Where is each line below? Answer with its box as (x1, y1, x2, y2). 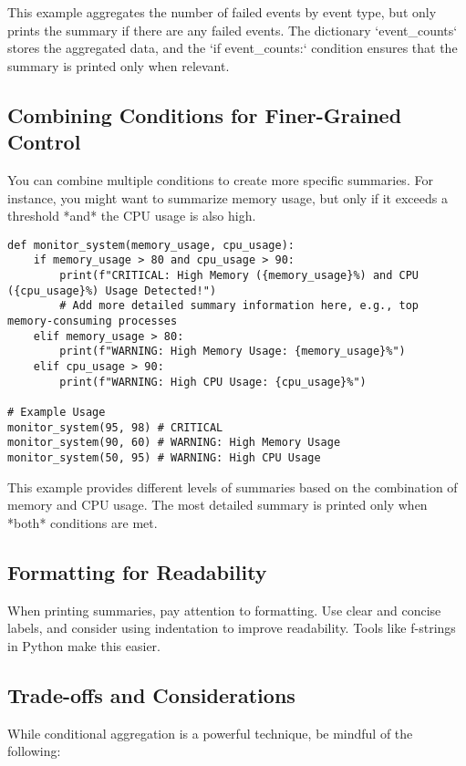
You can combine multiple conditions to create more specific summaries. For (7, 170, 433, 189)
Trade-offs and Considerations (7, 680, 295, 709)
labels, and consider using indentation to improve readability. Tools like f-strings (7, 618, 456, 637)
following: (7, 741, 61, 761)
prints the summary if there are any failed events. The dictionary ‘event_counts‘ (7, 20, 458, 39)
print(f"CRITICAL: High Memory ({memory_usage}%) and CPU (59, 269, 419, 283)
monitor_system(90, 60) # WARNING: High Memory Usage (7, 436, 341, 450)
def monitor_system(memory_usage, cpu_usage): (7, 238, 295, 252)
